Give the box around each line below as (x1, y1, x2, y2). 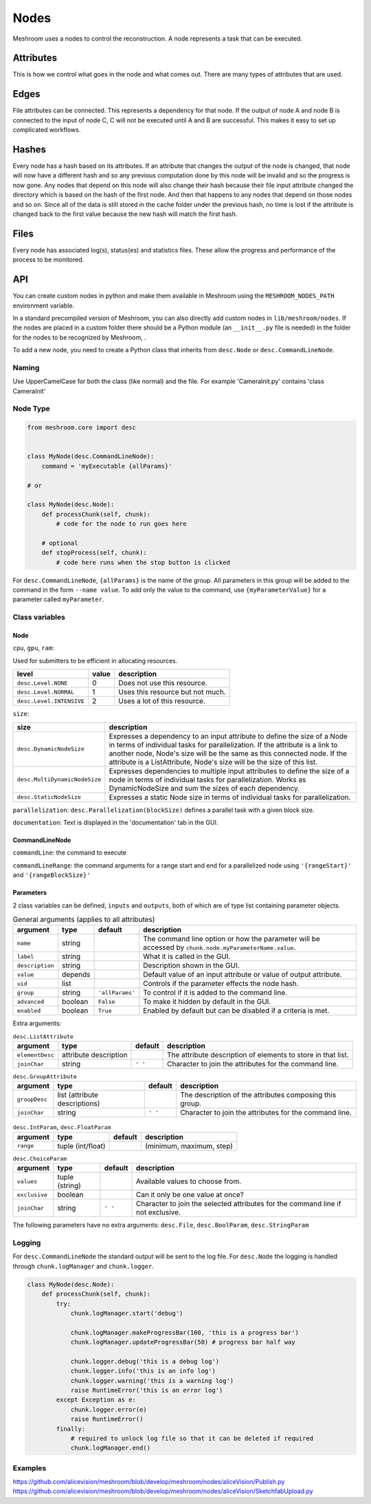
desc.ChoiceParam (12, 1155, 67, 1163)
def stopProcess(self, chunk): (41, 549, 147, 557)
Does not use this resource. (117, 678, 207, 688)
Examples (12, 1463, 47, 1472)
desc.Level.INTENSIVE (16, 697, 85, 705)
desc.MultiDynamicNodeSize (16, 776, 102, 784)
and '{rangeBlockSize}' (12, 871, 91, 879)
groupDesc (16, 1095, 48, 1103)
